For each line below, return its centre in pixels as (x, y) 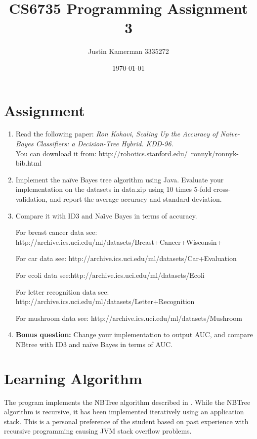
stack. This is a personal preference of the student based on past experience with (126, 421)
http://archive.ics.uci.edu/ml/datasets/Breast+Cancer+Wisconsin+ (119, 241)
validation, (31, 199)
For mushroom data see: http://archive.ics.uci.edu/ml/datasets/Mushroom (129, 318)
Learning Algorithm (73, 378)
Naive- (230, 134)
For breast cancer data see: (56, 232)
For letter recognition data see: (62, 291)
